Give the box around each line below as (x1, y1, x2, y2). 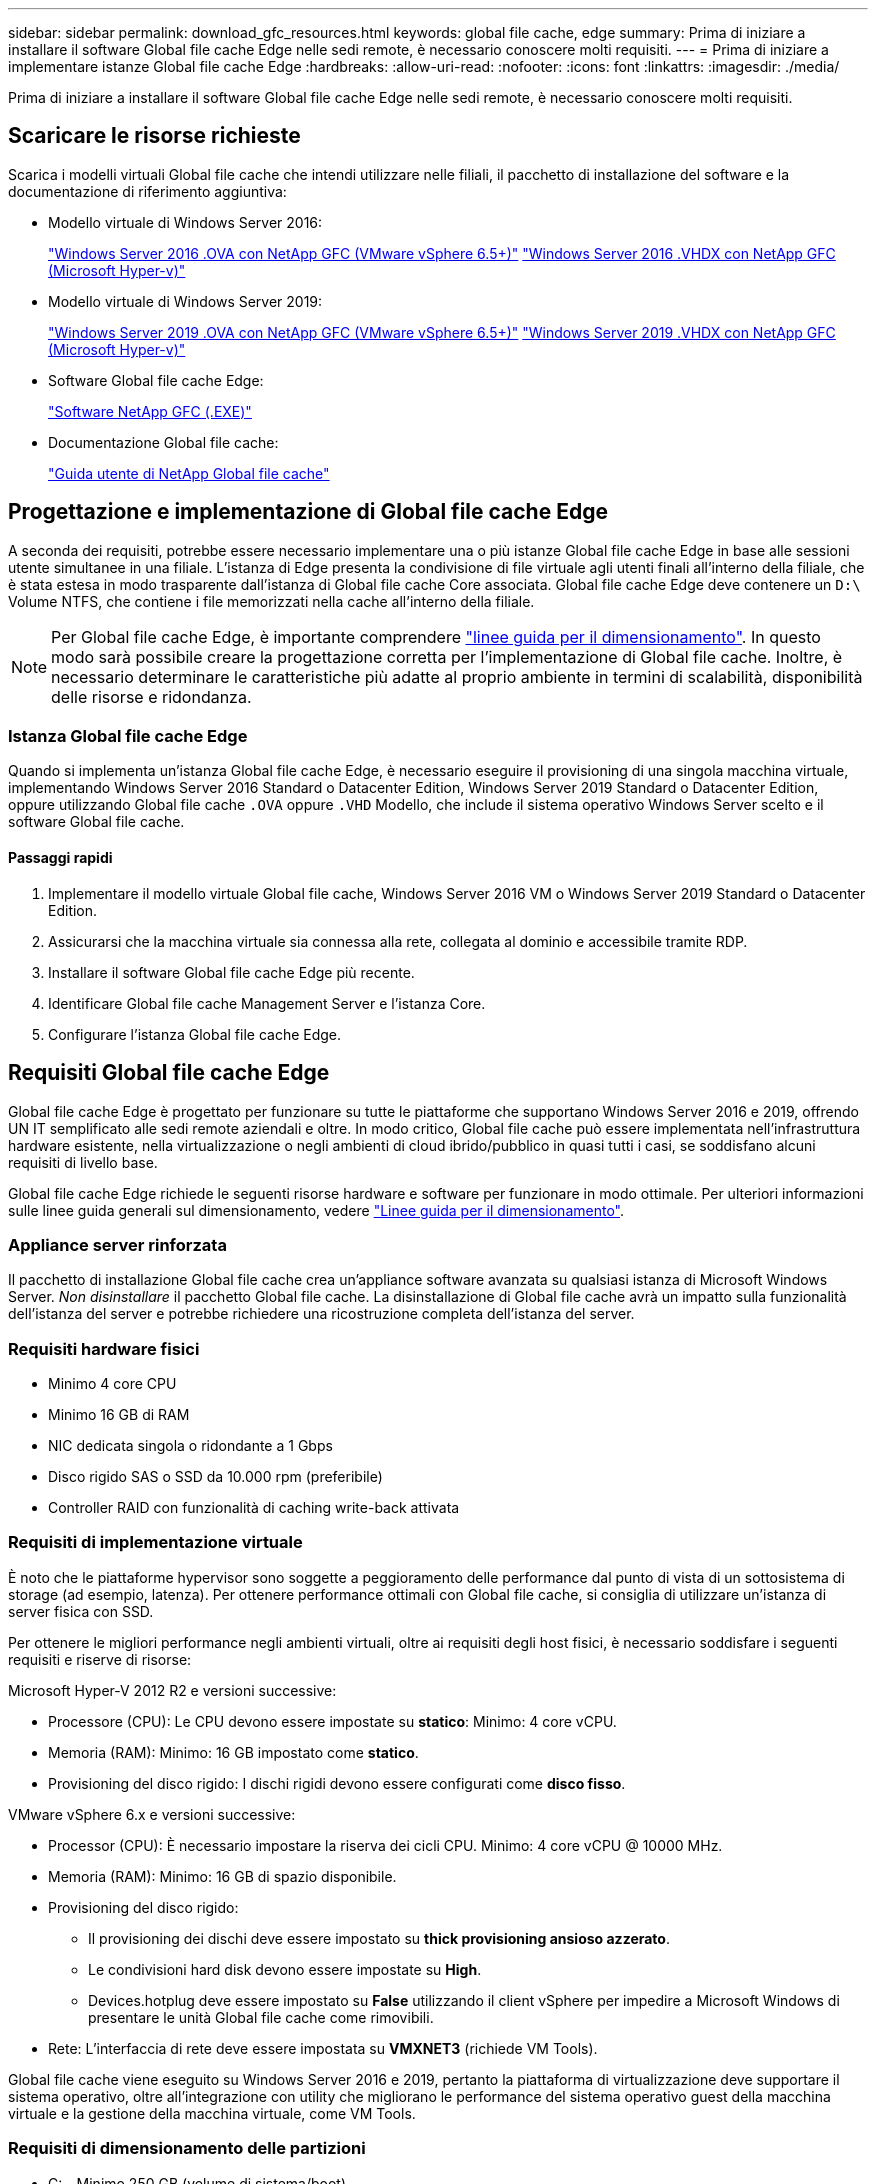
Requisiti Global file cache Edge (8, 1060, 330, 1086)
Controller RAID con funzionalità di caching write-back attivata (48, 1499, 460, 1516)
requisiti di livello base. (8, 1153, 158, 1171)
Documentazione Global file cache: (48, 433, 279, 451)
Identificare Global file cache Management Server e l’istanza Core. (48, 994, 486, 1012)
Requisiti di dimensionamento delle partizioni (8, 2138, 366, 2159)
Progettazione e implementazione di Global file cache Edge (8, 499, 608, 525)
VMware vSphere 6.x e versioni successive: (8, 1805, 296, 1823)
